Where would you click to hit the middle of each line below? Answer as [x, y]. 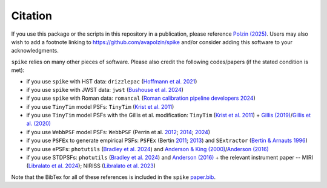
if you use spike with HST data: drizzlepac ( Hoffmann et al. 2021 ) [112, 81]
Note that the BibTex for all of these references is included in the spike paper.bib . [114, 177]
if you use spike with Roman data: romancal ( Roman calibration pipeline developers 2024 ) [141, 98]
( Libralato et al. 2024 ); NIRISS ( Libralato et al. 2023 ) [91, 166]
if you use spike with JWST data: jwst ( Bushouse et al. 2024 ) [105, 89]
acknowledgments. [35, 51]
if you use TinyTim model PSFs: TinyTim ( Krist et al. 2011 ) [100, 106]
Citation [32, 16]
